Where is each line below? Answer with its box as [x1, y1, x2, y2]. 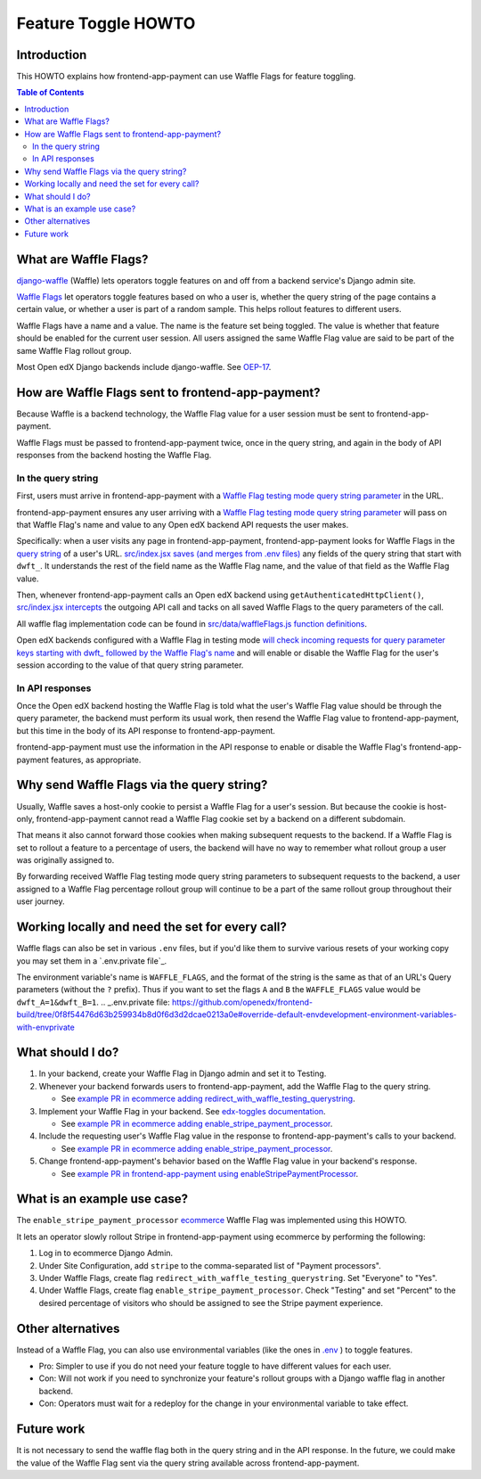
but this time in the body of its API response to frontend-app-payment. [16, 725, 276, 735]
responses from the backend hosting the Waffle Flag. [16, 450, 212, 461]
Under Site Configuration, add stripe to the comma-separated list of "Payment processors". [38, 1260, 382, 1270]
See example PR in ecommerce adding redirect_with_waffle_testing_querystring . [61, 1093, 355, 1105]
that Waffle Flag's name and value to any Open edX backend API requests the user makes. [16, 520, 349, 530]
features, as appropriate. [50, 754, 142, 765]
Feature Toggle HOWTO [16, 13, 196, 33]
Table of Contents [16, 87, 85, 98]
